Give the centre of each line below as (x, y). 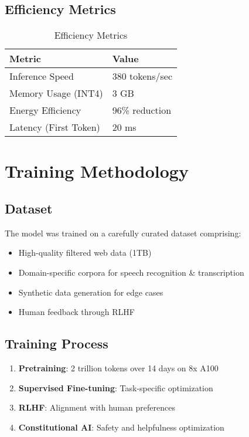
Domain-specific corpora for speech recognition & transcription (131, 272)
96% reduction (142, 110)
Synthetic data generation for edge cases (91, 292)
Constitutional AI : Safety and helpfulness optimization (121, 427)
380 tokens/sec (142, 76)
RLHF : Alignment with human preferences (97, 407)
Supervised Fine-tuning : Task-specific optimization (116, 387)
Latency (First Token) (55, 127)
